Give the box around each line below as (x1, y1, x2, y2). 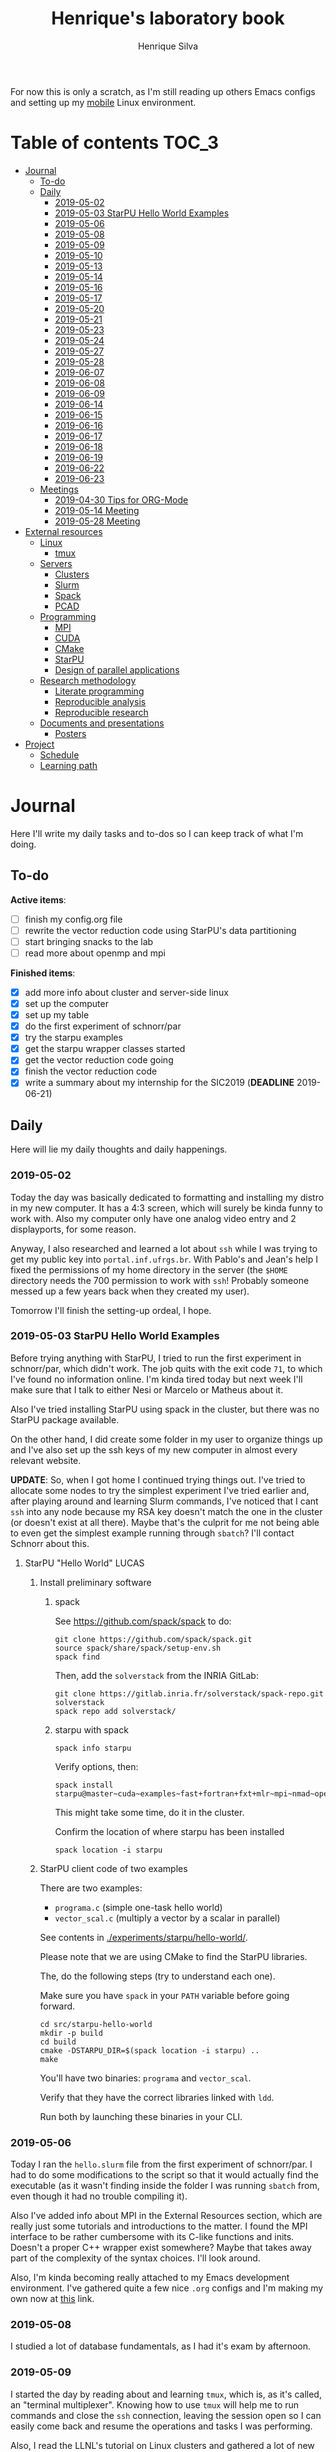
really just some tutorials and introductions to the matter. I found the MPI (10, 2220, 308, 2232)
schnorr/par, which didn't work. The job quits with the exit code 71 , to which (10, 1362, 323, 1374)
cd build (39, 2037, 77, 2047)
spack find (54, 1652, 100, 1662)
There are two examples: (39, 1882, 143, 1894)
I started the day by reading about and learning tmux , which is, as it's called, (10, 2388, 322, 2400)
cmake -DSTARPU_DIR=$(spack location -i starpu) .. (39, 2045, 260, 2056)
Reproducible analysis (54, 695, 147, 707)
